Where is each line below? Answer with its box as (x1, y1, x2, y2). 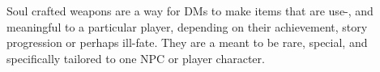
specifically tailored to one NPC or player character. (6, 49, 265, 66)
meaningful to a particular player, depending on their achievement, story (6, 18, 368, 35)
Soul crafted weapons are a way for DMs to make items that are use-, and (6, 2, 374, 19)
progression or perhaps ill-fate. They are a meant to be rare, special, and (6, 34, 368, 51)
